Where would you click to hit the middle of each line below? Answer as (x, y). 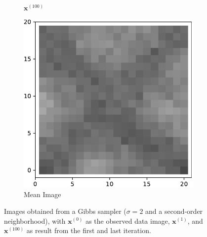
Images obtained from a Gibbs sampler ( (65, 211)
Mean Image (42, 194)
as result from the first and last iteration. (89, 230)
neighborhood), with (35, 220)
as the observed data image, (128, 220)
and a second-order (174, 211)
